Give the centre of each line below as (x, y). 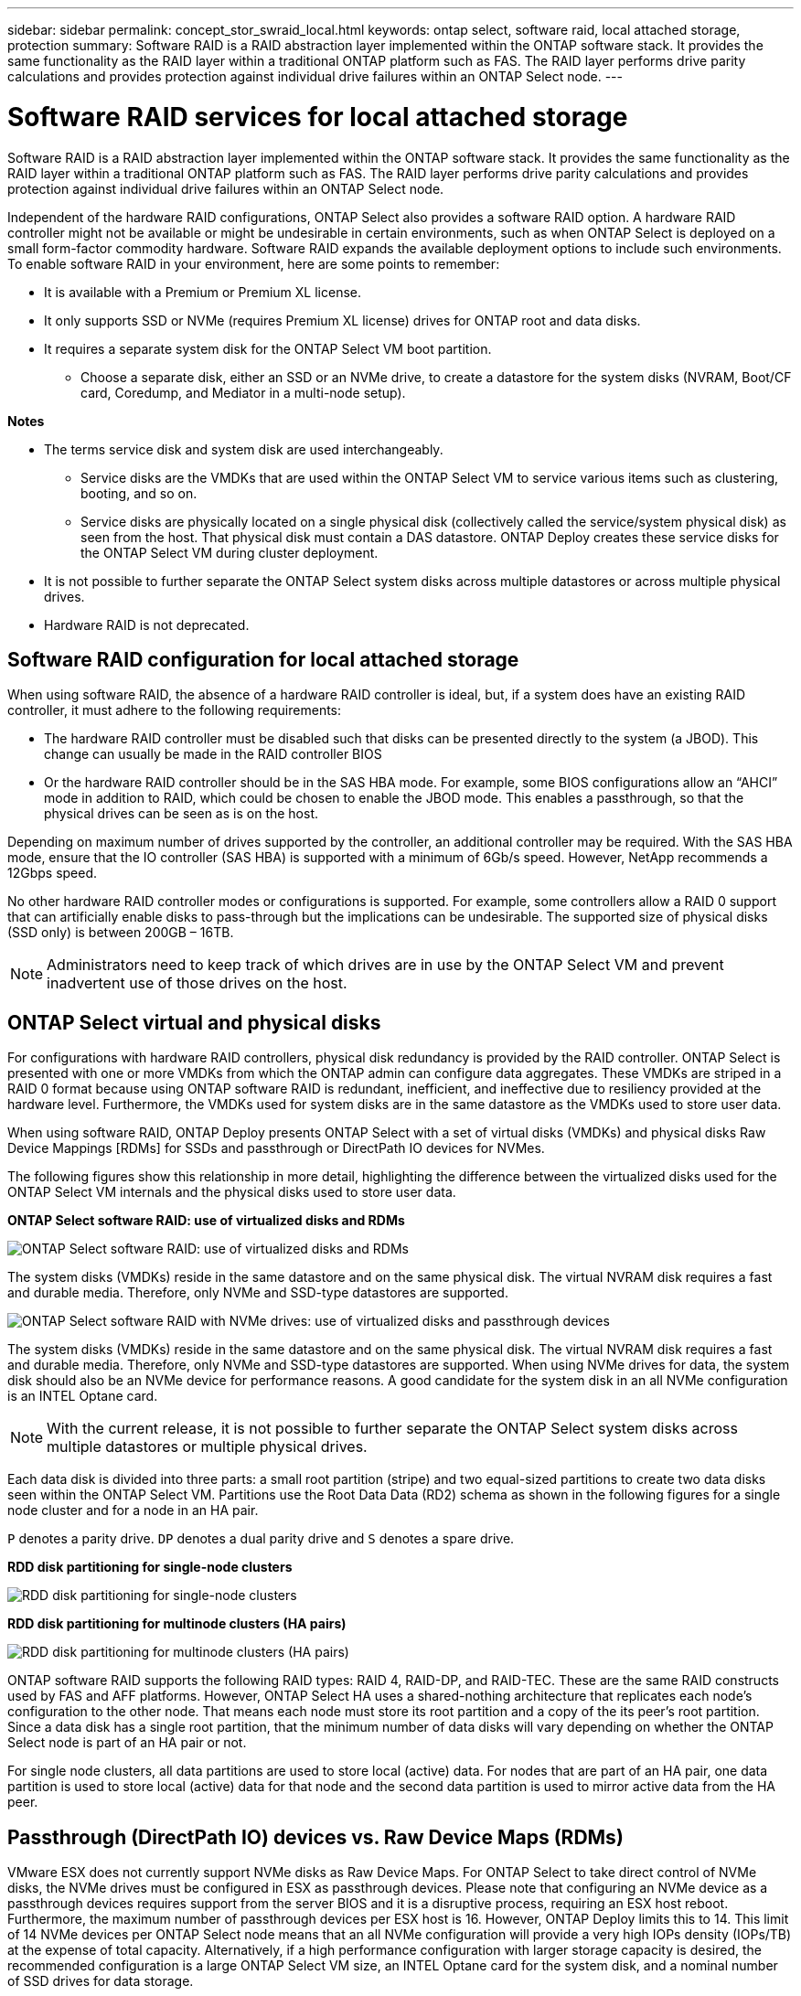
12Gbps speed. (53, 873)
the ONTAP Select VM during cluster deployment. (230, 552)
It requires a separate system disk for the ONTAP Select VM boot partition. (268, 348)
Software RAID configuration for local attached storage (263, 659)
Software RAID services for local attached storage (318, 117)
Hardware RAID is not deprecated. (147, 624)
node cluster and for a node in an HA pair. (133, 1510)
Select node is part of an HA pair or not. (127, 1743)
